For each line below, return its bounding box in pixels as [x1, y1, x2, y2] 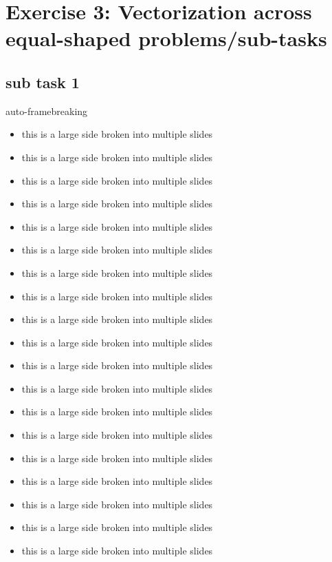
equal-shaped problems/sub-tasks [5, 24, 327, 52]
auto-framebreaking [5, 103, 88, 118]
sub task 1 [5, 71, 80, 92]
